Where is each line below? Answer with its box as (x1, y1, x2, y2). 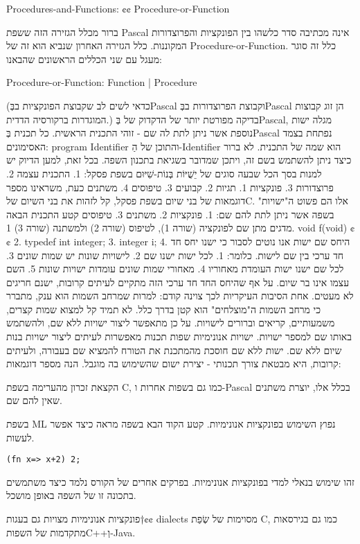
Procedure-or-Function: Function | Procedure (6, 75, 197, 89)
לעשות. (6, 430, 35, 444)
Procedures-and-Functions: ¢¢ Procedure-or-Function (6, 1, 230, 15)
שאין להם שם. (6, 393, 62, 407)
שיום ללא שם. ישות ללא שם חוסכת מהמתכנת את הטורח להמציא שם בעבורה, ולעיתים (6, 342, 342, 357)
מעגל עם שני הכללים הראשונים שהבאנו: (6, 51, 162, 66)
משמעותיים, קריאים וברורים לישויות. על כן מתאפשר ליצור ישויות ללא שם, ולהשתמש (6, 315, 335, 330)
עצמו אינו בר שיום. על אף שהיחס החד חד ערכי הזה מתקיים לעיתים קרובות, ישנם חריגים (6, 274, 350, 289)
